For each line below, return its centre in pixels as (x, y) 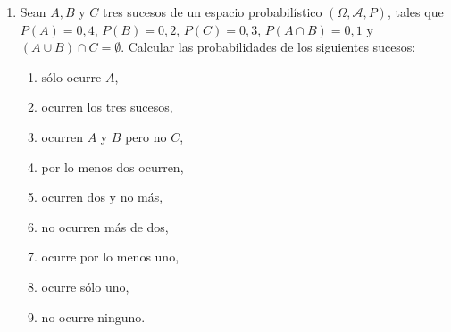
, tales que (415, 12)
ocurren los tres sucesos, (107, 107)
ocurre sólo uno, (85, 286)
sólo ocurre (71, 76)
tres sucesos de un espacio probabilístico (213, 12)
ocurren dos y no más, (102, 197)
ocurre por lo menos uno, (110, 257)
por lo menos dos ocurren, (113, 166)
